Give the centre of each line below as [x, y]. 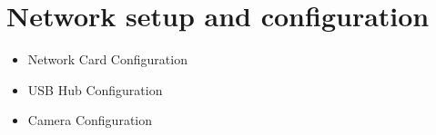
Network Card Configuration [107, 59]
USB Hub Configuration [95, 89]
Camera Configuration [90, 120]
